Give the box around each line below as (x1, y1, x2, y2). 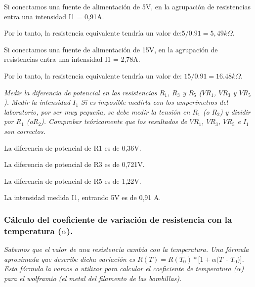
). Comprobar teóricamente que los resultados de (41, 116, 187, 126)
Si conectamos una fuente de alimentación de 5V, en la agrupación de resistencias (4, 1, 251, 11)
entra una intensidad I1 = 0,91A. (4, 11, 104, 21)
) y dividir (219, 106, 251, 117)
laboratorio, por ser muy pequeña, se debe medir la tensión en (4, 106, 190, 117)
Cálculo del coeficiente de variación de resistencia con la (4, 213, 232, 225)
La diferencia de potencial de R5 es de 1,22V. (4, 175, 141, 186)
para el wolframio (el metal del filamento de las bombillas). (4, 273, 182, 283)
